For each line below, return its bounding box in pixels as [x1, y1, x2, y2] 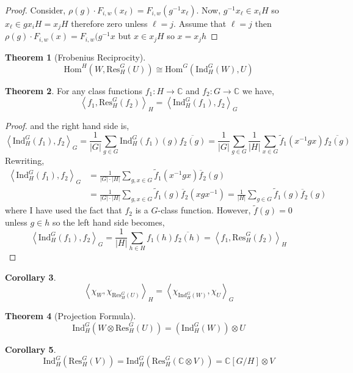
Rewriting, [5, 154, 45, 167]
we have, [242, 84, 274, 97]
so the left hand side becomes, [52, 215, 165, 228]
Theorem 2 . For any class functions [5, 84, 143, 97]
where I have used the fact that [5, 204, 122, 216]
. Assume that [173, 17, 227, 29]
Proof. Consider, [5, 4, 66, 16]
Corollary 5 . [5, 342, 56, 355]
